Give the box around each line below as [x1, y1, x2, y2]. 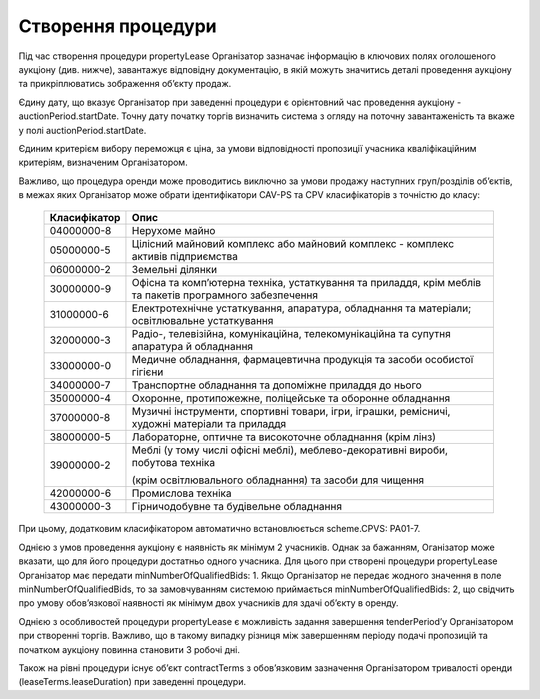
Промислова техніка [131, 486, 232, 500]
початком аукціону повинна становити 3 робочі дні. [18, 643, 240, 655]
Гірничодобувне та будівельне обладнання [131, 500, 343, 514]
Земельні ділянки [131, 263, 218, 277]
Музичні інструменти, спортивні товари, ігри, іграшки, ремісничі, [131, 405, 451, 419]
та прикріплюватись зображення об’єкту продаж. [18, 78, 232, 90]
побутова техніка [131, 456, 215, 470]
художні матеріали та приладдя [131, 417, 287, 431]
